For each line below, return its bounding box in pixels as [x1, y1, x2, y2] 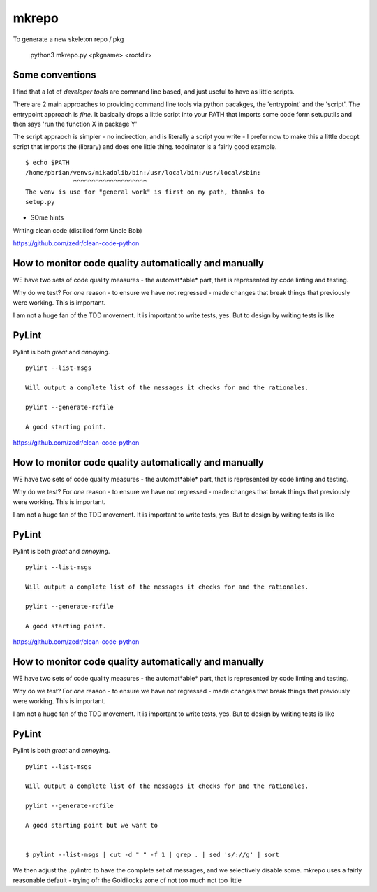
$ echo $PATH [25, 159, 70, 167]
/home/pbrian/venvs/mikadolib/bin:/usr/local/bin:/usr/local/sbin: [25, 168, 261, 176]
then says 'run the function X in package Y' [13, 120, 138, 129]
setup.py [25, 198, 55, 206]
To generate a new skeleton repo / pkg [13, 35, 124, 43]
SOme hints [30, 213, 64, 222]
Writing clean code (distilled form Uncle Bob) [13, 226, 142, 234]
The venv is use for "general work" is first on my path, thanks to [25, 188, 265, 196]
